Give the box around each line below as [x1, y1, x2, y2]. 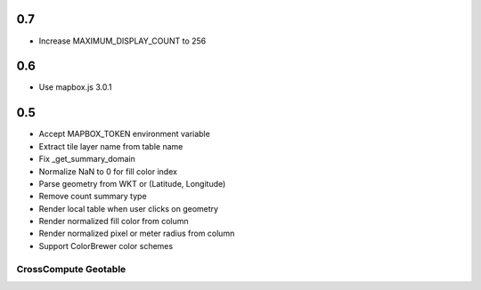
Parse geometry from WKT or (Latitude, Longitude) [38, 178, 226, 189]
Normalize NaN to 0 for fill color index [38, 165, 178, 177]
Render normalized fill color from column [38, 216, 189, 227]
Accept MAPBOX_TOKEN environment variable [38, 129, 211, 140]
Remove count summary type [38, 191, 147, 202]
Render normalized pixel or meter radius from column [38, 228, 235, 239]
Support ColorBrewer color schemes [38, 240, 174, 251]
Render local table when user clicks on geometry [38, 203, 218, 213]
